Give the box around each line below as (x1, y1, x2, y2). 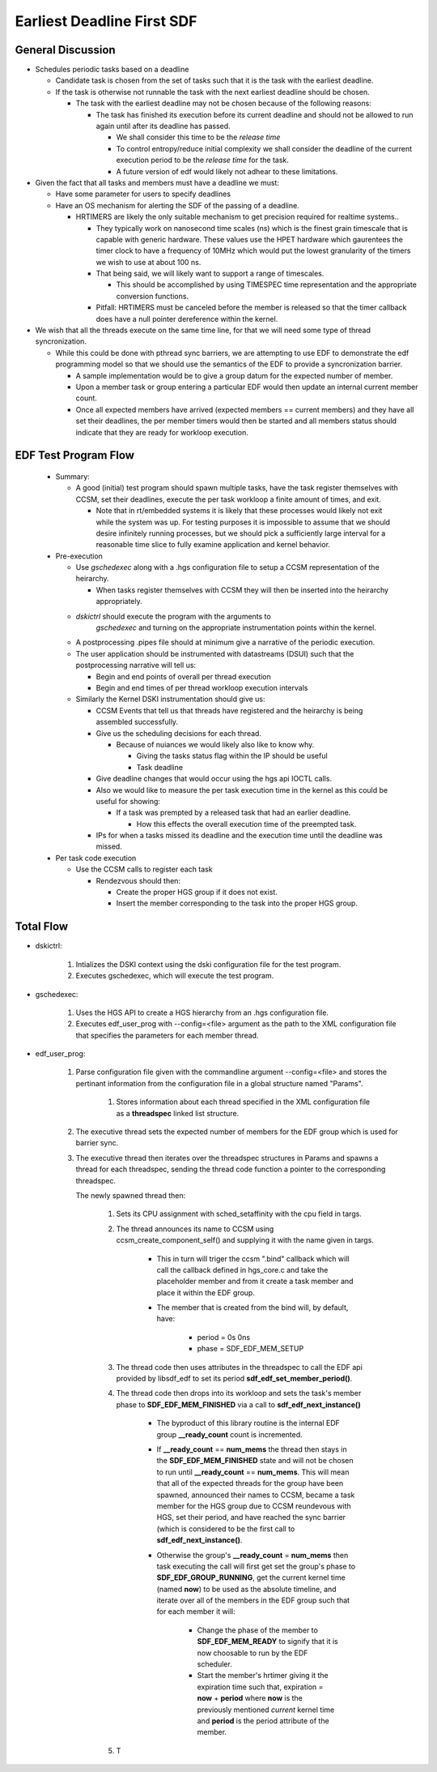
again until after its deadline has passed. (95, 122, 231, 131)
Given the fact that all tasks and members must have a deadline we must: (35, 178, 279, 187)
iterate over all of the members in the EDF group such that (156, 1595, 350, 1605)
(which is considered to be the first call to (156, 1524, 295, 1534)
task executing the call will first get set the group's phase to (156, 1561, 356, 1571)
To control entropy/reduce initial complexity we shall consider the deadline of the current (116, 143, 413, 153)
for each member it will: (156, 1607, 235, 1616)
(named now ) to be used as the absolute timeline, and (156, 1584, 337, 1594)
